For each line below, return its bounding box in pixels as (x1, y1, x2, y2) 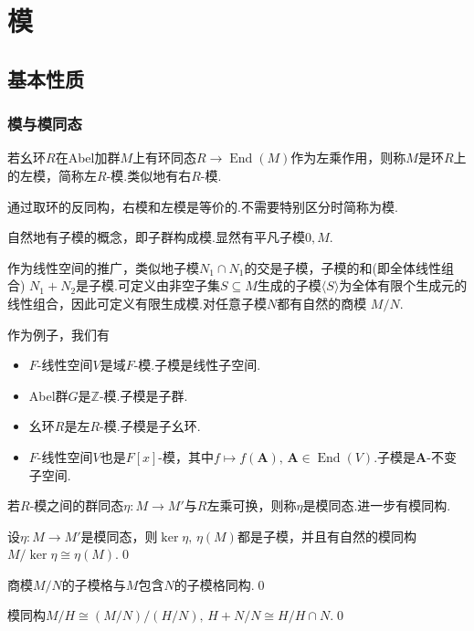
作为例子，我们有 (7, 324, 110, 343)
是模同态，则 (80, 526, 158, 545)
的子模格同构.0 (174, 574, 265, 594)
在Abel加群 (55, 148, 121, 167)
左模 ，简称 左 (20, 165, 97, 184)
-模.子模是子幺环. (100, 416, 201, 436)
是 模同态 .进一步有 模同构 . (302, 496, 451, 515)
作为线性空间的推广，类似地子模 (7, 258, 199, 277)
